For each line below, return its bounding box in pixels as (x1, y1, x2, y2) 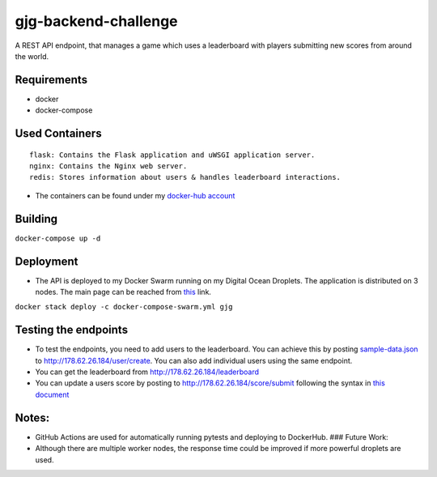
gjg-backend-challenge (15, 12, 178, 30)
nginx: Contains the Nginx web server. (29, 162, 188, 171)
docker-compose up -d (15, 233, 101, 243)
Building (15, 211, 58, 226)
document (35, 390, 70, 399)
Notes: (15, 411, 50, 424)
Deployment (15, 254, 78, 268)
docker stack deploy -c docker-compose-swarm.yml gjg (15, 302, 233, 312)
